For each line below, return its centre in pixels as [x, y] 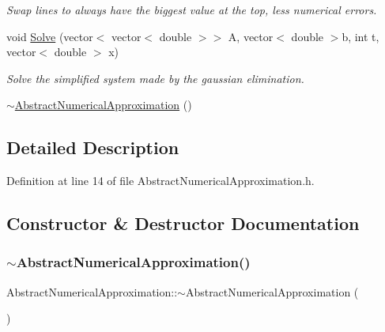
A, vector [251, 36]
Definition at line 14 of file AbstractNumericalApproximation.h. [160, 181]
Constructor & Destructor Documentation [183, 223]
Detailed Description [93, 147]
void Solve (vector [50, 36]
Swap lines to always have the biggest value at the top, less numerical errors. [192, 9]
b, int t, [360, 36]
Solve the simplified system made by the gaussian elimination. [155, 78]
